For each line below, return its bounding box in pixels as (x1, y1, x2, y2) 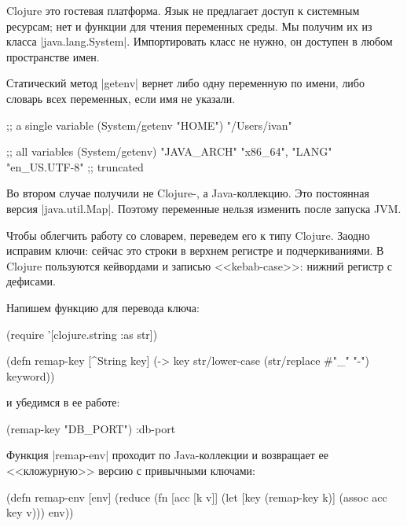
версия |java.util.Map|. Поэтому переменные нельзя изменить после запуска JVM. (6, 200, 401, 216)
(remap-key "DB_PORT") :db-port (6, 420, 176, 436)
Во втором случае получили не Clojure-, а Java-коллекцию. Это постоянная (6, 185, 369, 201)
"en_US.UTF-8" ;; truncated (6, 158, 144, 175)
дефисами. (6, 273, 56, 289)
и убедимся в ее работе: (6, 394, 120, 410)
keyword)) (6, 367, 55, 384)
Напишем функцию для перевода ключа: (6, 299, 200, 315)
